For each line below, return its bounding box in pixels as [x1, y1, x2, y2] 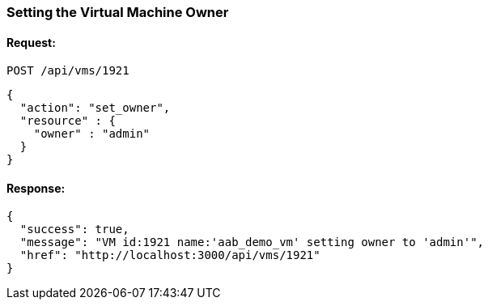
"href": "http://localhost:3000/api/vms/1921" [19, 249, 320, 262]
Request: [6, 35, 56, 49]
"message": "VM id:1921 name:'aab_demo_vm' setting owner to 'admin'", [19, 236, 485, 249]
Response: [6, 181, 66, 195]
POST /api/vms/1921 [6, 64, 129, 78]
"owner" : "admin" [33, 127, 151, 141]
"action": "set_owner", [19, 101, 171, 115]
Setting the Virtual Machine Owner [6, 4, 229, 20]
